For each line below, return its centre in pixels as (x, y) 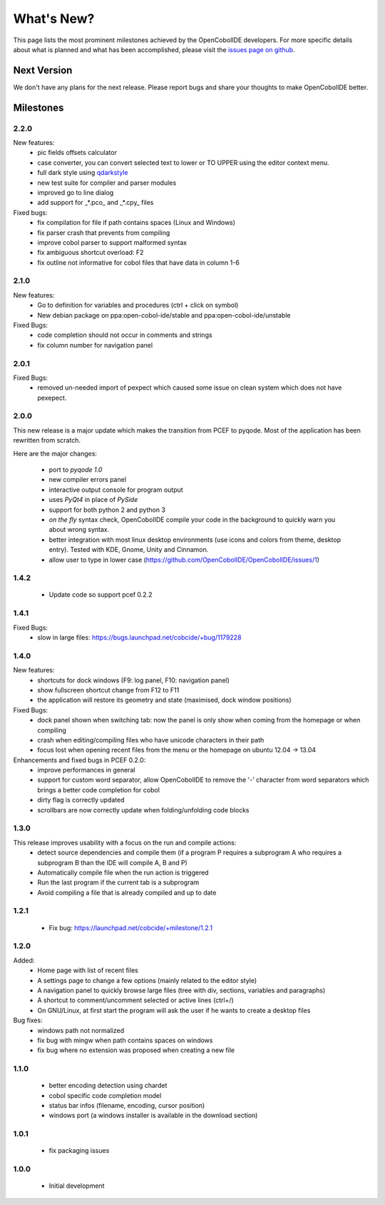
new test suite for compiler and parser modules (107, 183)
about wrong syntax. (79, 530)
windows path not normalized (81, 1030)
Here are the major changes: (55, 453)
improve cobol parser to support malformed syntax (112, 242)
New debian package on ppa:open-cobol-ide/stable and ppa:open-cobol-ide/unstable (164, 315)
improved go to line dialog (76, 192)
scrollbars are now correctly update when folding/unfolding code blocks (143, 810)
